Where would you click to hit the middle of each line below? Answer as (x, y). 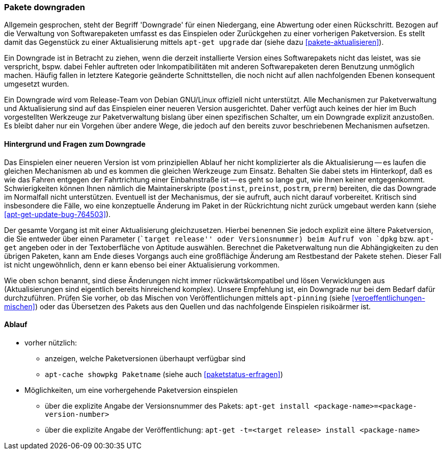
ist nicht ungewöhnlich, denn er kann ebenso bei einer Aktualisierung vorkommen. (142, 264)
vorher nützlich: (51, 342)
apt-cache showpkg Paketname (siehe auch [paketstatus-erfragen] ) (164, 374)
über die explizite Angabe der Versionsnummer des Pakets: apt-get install (177, 406)
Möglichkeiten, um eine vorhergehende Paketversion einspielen (131, 390)
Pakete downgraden (45, 7)
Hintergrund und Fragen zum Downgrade (75, 144)
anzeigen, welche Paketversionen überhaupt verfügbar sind (145, 358)
